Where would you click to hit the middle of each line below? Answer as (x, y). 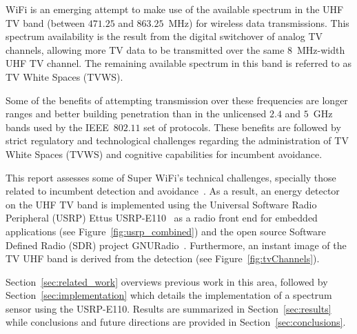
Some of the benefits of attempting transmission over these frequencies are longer (177, 100)
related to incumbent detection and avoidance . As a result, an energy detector (173, 191)
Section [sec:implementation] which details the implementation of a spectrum (169, 295)
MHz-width (321, 49)
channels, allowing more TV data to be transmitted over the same (145, 49)
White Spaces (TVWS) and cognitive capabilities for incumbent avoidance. (164, 154)
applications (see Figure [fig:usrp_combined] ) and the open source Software (166, 231)
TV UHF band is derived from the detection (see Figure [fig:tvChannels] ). (163, 258)
